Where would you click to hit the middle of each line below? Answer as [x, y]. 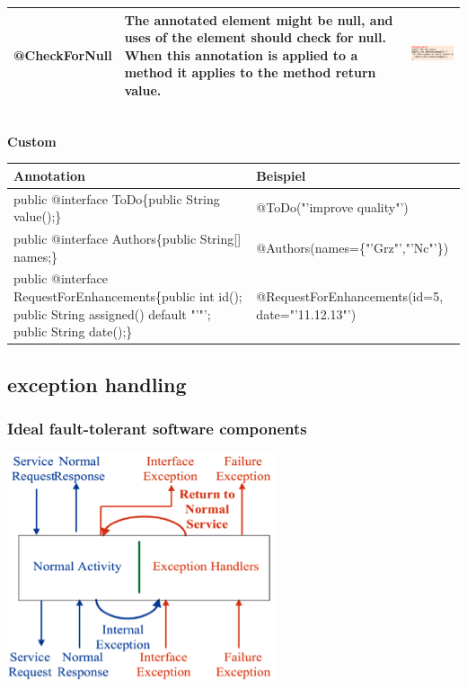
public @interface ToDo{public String [117, 198]
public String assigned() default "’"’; [112, 313]
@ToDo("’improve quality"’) [332, 207]
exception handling [97, 384]
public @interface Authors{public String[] [128, 238]
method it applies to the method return [250, 72]
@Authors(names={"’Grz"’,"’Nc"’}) [352, 247]
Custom [32, 141]
